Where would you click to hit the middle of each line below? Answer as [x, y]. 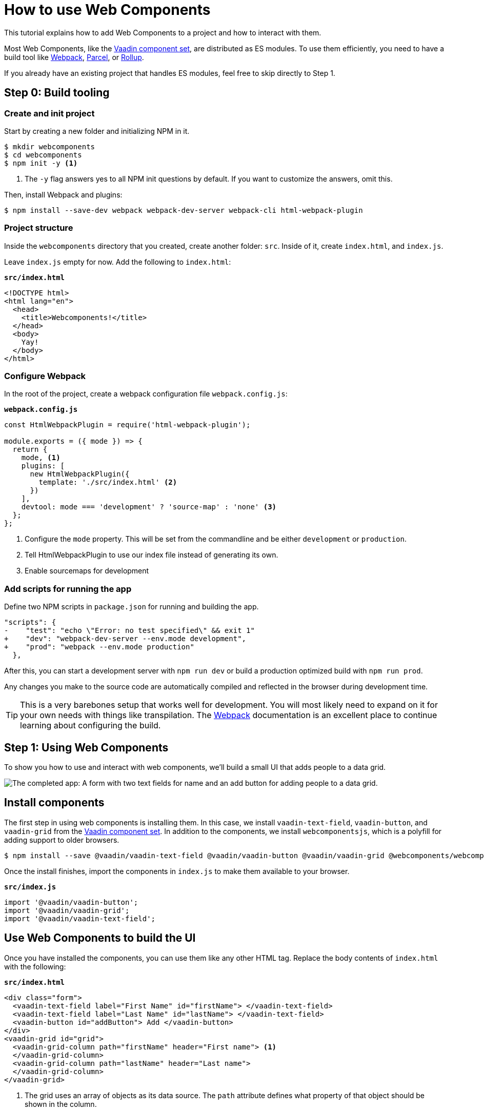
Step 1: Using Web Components [86, 747]
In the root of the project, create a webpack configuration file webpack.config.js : [146, 394]
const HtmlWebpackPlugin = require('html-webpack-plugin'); [127, 425]
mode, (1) [41, 458]
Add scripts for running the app [68, 589]
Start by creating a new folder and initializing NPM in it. [97, 131]
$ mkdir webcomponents [50, 146]
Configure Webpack [45, 376]
